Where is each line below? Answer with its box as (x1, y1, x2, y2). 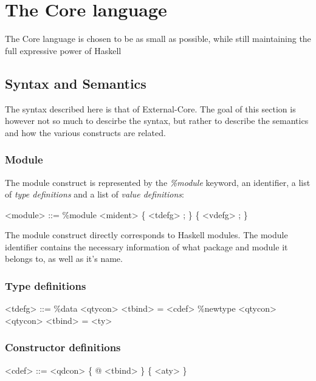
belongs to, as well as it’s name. (5, 252, 123, 265)
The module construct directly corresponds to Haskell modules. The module (5, 228, 288, 241)
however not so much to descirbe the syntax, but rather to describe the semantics (5, 114, 309, 127)
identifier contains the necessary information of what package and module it (5, 240, 288, 253)
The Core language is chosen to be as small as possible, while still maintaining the (5, 32, 311, 45)
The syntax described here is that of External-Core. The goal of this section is (5, 102, 296, 115)
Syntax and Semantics (5, 74, 146, 92)
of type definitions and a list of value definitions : (5, 188, 184, 201)
